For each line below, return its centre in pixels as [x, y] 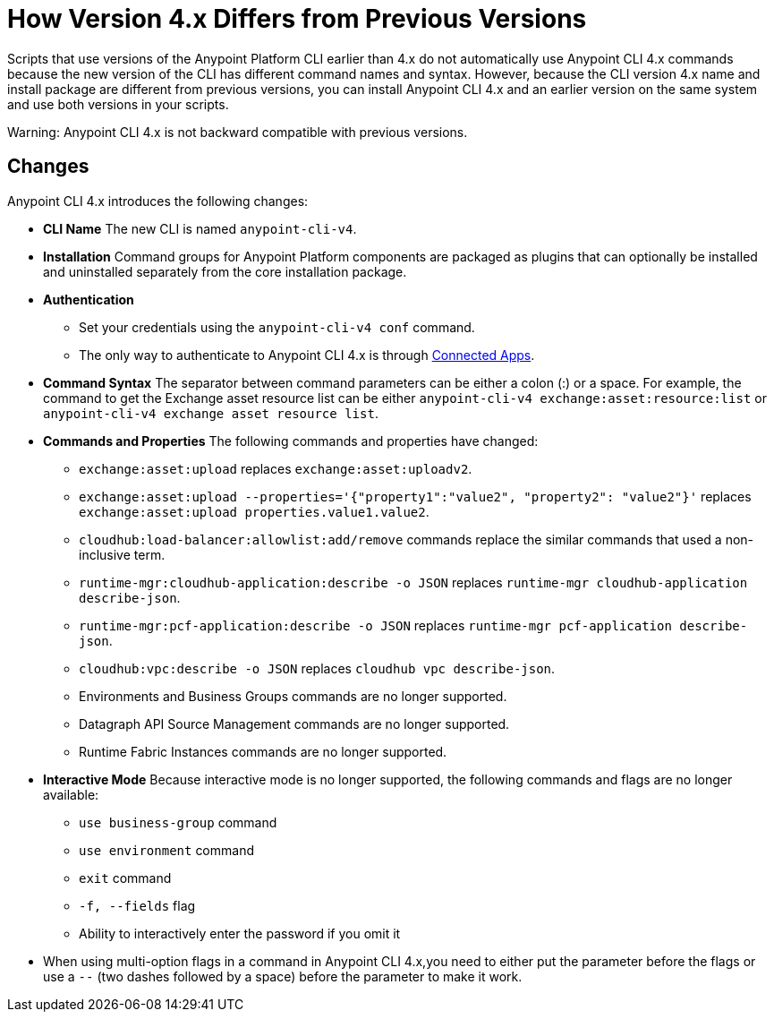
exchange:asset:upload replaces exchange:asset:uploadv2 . [276, 468]
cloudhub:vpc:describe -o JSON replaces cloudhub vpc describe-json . [317, 668]
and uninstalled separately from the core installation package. [225, 271]
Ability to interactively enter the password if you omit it [240, 933]
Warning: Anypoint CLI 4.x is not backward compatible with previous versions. [238, 132]
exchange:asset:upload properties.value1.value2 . [254, 511]
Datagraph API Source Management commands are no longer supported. [294, 724]
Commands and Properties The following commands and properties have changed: [291, 441]
